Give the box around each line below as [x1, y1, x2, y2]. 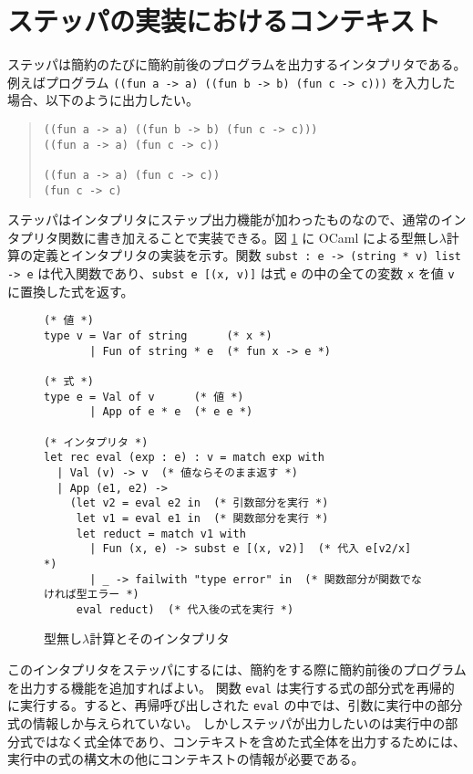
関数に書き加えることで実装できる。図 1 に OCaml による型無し [57, 227, 439, 246]
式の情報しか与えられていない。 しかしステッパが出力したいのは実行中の [7, 713, 446, 732]
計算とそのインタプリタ [89, 629, 230, 648]
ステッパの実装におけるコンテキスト [7, 2, 441, 39]
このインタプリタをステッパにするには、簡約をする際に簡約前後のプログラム [7, 660, 467, 679]
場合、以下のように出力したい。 [7, 90, 199, 110]
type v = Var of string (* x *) [44, 329, 272, 342]
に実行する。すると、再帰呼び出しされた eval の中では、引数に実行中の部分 [7, 696, 463, 715]
